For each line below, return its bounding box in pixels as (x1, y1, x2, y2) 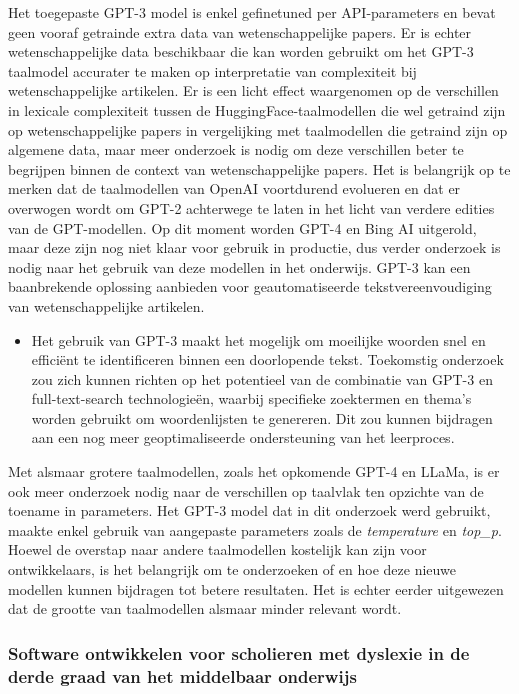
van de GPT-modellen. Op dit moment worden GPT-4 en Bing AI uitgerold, (8, 217, 477, 238)
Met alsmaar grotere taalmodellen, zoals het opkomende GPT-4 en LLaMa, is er (8, 461, 500, 482)
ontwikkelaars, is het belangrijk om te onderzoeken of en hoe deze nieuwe (8, 559, 456, 580)
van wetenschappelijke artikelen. (8, 295, 205, 316)
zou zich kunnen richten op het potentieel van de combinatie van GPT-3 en (31, 368, 493, 389)
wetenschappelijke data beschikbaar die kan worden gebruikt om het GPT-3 (8, 41, 474, 62)
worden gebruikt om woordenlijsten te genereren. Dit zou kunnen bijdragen (31, 407, 493, 428)
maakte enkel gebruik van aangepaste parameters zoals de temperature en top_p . (8, 519, 502, 540)
